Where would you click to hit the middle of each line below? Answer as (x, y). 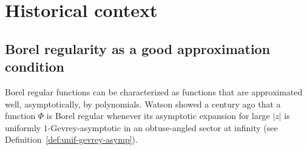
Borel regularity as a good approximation (138, 48)
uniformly (23, 127)
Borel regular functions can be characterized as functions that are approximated (154, 91)
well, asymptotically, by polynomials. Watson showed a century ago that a (143, 104)
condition (35, 66)
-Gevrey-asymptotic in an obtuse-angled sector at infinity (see (163, 127)
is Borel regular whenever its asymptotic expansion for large (158, 116)
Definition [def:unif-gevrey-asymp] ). (71, 139)
